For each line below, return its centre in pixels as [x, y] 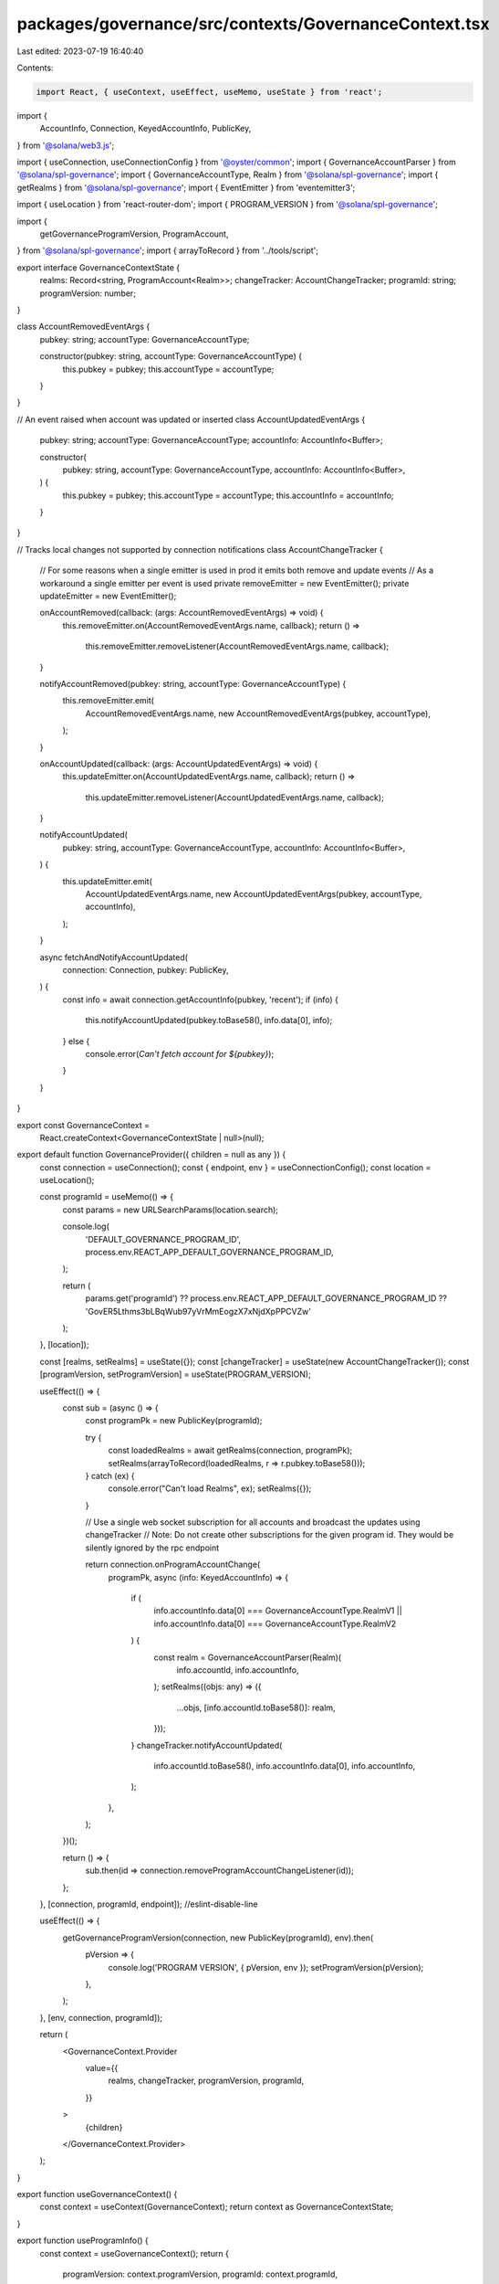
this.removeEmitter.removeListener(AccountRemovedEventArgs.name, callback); [237, 646]
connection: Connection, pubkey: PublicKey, [146, 970]
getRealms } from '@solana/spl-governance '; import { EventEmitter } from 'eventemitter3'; [186, 187]
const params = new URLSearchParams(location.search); [170, 1210]
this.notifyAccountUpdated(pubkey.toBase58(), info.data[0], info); [209, 1020]
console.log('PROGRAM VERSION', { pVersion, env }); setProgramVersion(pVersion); [266, 1967]
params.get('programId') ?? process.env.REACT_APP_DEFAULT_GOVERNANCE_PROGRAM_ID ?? [266, 1298]
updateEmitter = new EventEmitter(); [108, 596]
